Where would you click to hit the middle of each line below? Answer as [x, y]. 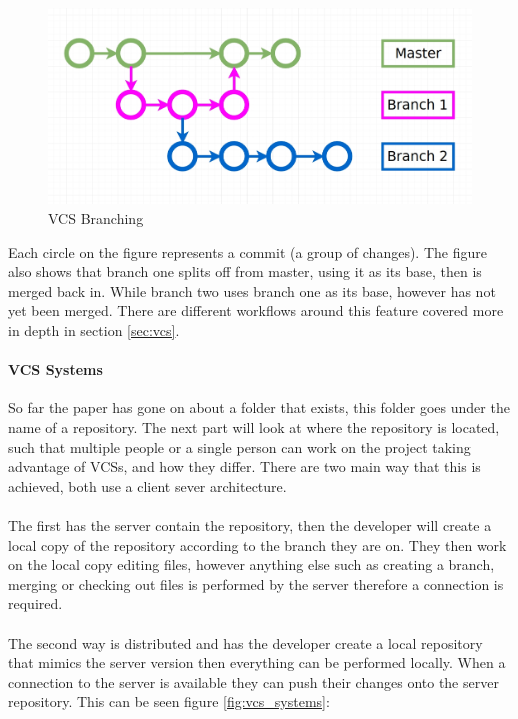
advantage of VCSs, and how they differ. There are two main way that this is [244, 466]
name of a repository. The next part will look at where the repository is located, [254, 427]
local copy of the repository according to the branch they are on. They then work [257, 544]
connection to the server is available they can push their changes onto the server [253, 681]
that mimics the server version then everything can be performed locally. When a [257, 662]
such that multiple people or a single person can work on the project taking [239, 446]
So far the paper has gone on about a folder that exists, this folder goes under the [259, 407]
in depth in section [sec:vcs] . [94, 330]
